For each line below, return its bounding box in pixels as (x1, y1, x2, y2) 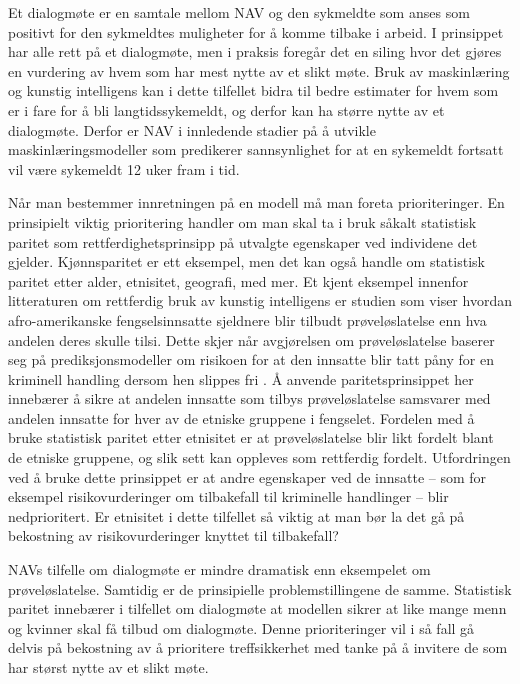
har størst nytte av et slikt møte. (8, 657, 209, 677)
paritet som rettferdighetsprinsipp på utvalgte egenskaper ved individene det (8, 231, 478, 252)
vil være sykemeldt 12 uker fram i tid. (8, 158, 240, 179)
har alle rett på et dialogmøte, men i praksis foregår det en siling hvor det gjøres (8, 41, 502, 62)
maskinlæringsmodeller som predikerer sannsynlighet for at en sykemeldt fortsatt (8, 139, 504, 160)
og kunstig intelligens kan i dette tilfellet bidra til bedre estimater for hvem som (8, 80, 499, 101)
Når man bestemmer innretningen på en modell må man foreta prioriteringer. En (8, 192, 505, 213)
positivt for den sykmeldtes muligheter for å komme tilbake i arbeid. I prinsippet (8, 21, 504, 42)
